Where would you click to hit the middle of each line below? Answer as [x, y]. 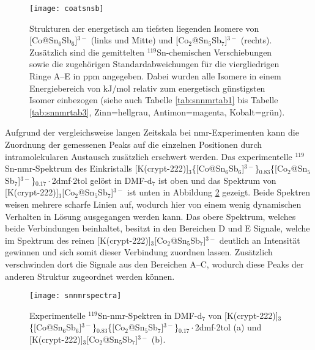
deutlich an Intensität [260, 240]
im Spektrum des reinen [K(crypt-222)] [78, 240]
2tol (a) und [239, 327]
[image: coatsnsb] [67, 9]
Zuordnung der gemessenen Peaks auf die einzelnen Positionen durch [134, 144]
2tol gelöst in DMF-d [113, 180]
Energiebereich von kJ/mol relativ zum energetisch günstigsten [147, 88]
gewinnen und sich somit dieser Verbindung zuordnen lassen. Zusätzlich [139, 252]
